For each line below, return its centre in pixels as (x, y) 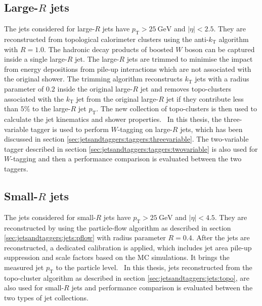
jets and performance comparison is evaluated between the (162, 288)
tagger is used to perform (70, 129)
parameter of (24, 88)
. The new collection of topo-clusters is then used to (177, 108)
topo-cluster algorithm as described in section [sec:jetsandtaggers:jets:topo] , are (127, 277)
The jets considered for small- (50, 217)
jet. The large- (97, 59)
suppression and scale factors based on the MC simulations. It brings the (117, 257)
